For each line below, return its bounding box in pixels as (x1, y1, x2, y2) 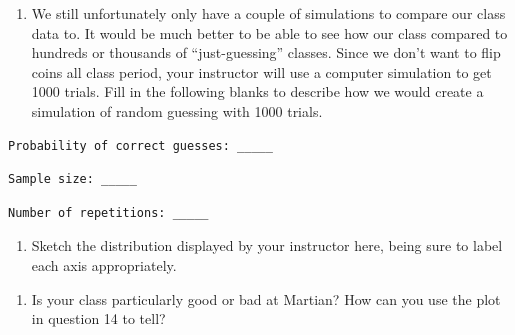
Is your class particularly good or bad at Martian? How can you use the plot (31, 288, 501, 309)
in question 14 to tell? (31, 308, 166, 329)
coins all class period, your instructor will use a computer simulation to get (31, 61, 492, 82)
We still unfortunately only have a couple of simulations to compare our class (31, 3, 506, 23)
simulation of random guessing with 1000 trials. (31, 100, 323, 121)
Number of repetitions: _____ (8, 205, 209, 220)
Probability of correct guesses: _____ (8, 138, 273, 153)
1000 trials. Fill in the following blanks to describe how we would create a (31, 81, 484, 102)
